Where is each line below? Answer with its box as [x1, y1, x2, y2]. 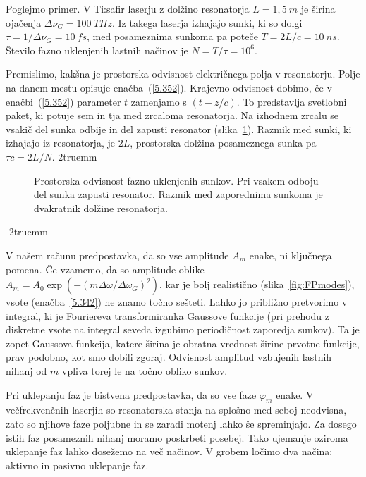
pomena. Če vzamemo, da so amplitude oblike [6, 261, 205, 276]
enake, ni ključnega [249, 247, 332, 262]
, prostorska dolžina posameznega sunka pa [130, 135, 317, 150]
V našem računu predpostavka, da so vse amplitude [6, 247, 229, 262]
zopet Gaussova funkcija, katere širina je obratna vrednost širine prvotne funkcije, [6, 335, 360, 350]
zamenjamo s [130, 94, 187, 109]
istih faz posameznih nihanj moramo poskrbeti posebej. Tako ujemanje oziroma [6, 430, 348, 445]
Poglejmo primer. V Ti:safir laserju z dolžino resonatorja [6, 1, 250, 16]
